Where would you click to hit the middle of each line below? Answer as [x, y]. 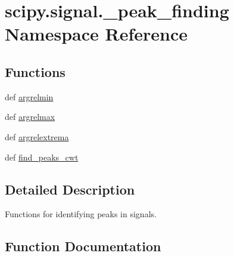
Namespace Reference [96, 34]
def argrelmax [30, 117]
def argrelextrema [37, 136]
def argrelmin [29, 96]
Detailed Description [70, 189]
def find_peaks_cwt [42, 157]
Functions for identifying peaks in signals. [81, 214]
